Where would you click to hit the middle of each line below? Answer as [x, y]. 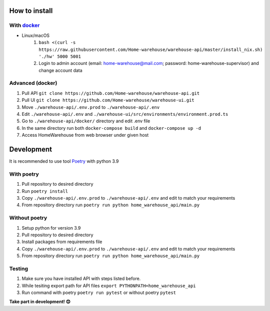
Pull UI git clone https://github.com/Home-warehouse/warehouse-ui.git [108, 100]
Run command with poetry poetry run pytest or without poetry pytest [99, 293]
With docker [24, 25]
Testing [19, 269]
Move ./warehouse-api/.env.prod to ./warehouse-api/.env [91, 107]
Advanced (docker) [33, 83]
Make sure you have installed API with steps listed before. [81, 279]
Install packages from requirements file [62, 242]
